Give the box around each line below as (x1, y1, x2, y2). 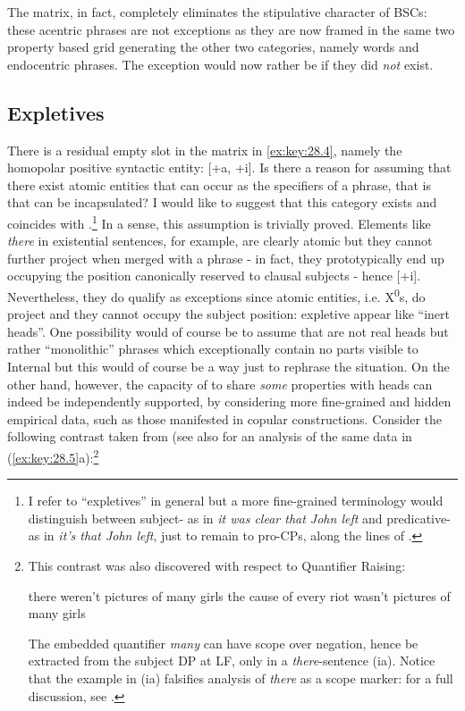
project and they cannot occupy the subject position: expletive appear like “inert (7, 305, 450, 323)
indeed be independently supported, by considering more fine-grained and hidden (7, 392, 452, 411)
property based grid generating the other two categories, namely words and (7, 38, 419, 56)
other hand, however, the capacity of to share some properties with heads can (7, 374, 433, 393)
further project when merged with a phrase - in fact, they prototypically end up (7, 248, 444, 267)
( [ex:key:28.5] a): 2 (7, 445, 99, 466)
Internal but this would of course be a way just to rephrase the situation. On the (7, 357, 450, 376)
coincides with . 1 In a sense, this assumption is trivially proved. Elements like (7, 211, 431, 232)
